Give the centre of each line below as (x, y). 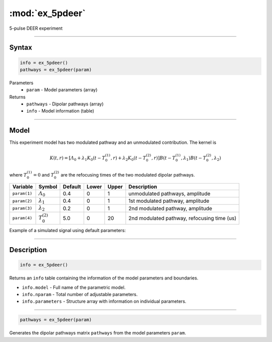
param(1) (22, 193)
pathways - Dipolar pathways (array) (65, 104)
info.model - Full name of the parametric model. (74, 287)
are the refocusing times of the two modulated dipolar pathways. (128, 175)
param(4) (22, 218)
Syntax (21, 48)
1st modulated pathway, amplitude (169, 201)
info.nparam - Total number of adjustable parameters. (80, 294)
